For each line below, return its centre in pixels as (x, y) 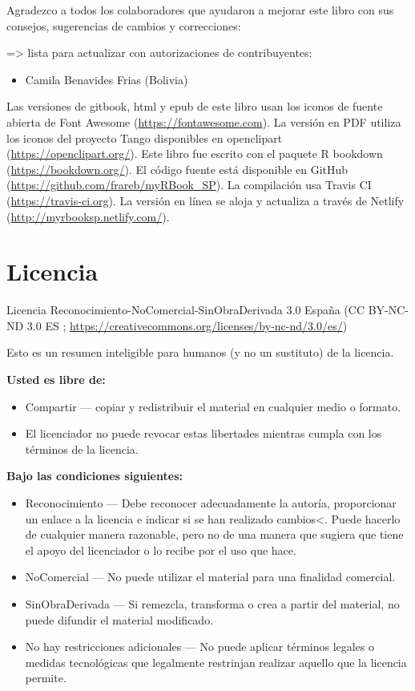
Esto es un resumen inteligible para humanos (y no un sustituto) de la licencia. (200, 352)
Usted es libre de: (56, 380)
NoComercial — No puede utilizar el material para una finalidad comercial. (210, 577)
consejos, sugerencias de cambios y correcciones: (124, 25)
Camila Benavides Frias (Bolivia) (107, 79)
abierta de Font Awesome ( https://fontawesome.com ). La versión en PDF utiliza (204, 121)
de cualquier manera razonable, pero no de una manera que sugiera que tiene (214, 534)
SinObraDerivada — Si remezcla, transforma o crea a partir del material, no (212, 603)
